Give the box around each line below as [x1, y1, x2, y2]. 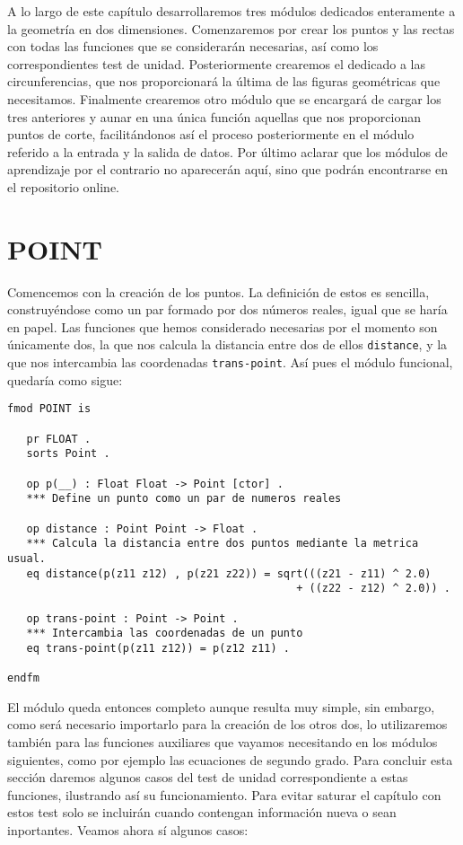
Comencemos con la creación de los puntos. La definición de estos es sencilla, [7, 282, 430, 301]
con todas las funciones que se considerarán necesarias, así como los [7, 37, 379, 56]
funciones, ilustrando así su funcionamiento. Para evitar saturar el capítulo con [7, 785, 441, 804]
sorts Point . [26, 447, 110, 461]
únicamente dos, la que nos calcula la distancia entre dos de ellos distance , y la [7, 335, 448, 354]
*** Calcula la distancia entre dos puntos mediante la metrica [26, 537, 419, 550]
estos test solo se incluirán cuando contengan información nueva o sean [7, 803, 397, 822]
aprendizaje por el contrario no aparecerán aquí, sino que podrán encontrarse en [7, 160, 448, 179]
